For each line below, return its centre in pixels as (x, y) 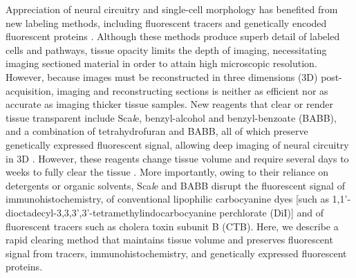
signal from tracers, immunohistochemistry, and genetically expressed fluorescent (176, 253)
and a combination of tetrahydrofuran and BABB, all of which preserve (157, 131)
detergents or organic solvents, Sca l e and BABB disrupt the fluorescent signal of (175, 185)
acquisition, (30, 90)
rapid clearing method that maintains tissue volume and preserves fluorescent (169, 240)
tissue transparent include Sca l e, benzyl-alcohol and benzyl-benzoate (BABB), (171, 117)
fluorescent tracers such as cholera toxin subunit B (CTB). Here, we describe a (172, 226)
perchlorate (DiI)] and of (272, 212)
